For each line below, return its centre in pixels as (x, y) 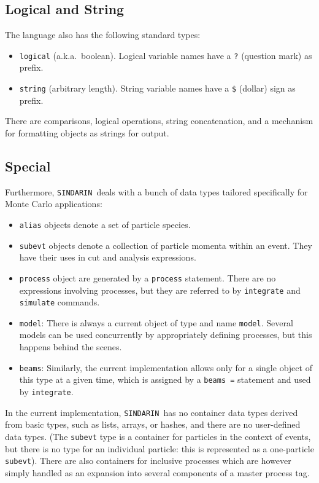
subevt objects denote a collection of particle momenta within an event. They (166, 245)
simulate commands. (60, 302)
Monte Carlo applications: (54, 204)
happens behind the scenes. (71, 347)
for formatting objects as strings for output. (87, 132)
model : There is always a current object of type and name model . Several (156, 322)
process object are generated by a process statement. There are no (148, 277)
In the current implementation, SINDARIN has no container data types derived (152, 412)
